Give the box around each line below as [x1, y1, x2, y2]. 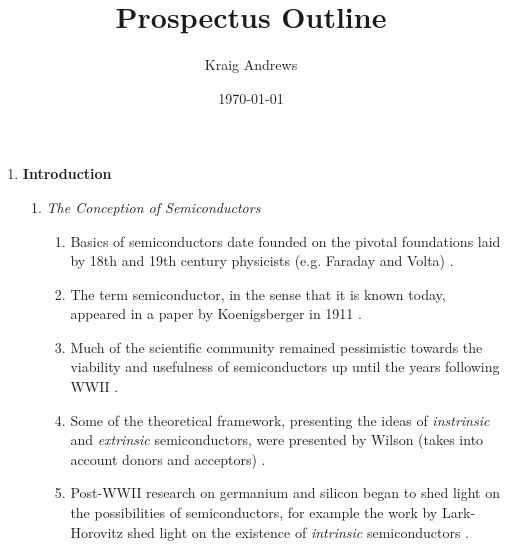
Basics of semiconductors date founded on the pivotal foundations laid [70, 230, 501, 251]
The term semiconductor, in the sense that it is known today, [70, 283, 446, 304]
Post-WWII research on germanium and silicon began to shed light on [70, 482, 500, 503]
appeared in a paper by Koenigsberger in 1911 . [70, 303, 362, 324]
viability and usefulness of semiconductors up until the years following [70, 356, 500, 377]
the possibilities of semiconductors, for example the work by [70, 502, 438, 523]
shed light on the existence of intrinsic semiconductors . [127, 521, 470, 542]
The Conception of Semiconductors [46, 196, 261, 217]
